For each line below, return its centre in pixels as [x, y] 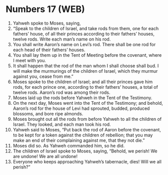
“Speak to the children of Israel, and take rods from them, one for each [86, 28]
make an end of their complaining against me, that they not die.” [79, 140]
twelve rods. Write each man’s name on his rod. [62, 39]
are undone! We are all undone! [45, 156]
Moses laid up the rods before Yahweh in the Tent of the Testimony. [82, 98]
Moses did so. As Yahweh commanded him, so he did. [69, 145]
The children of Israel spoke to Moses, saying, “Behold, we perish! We [85, 151]
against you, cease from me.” [43, 76]
